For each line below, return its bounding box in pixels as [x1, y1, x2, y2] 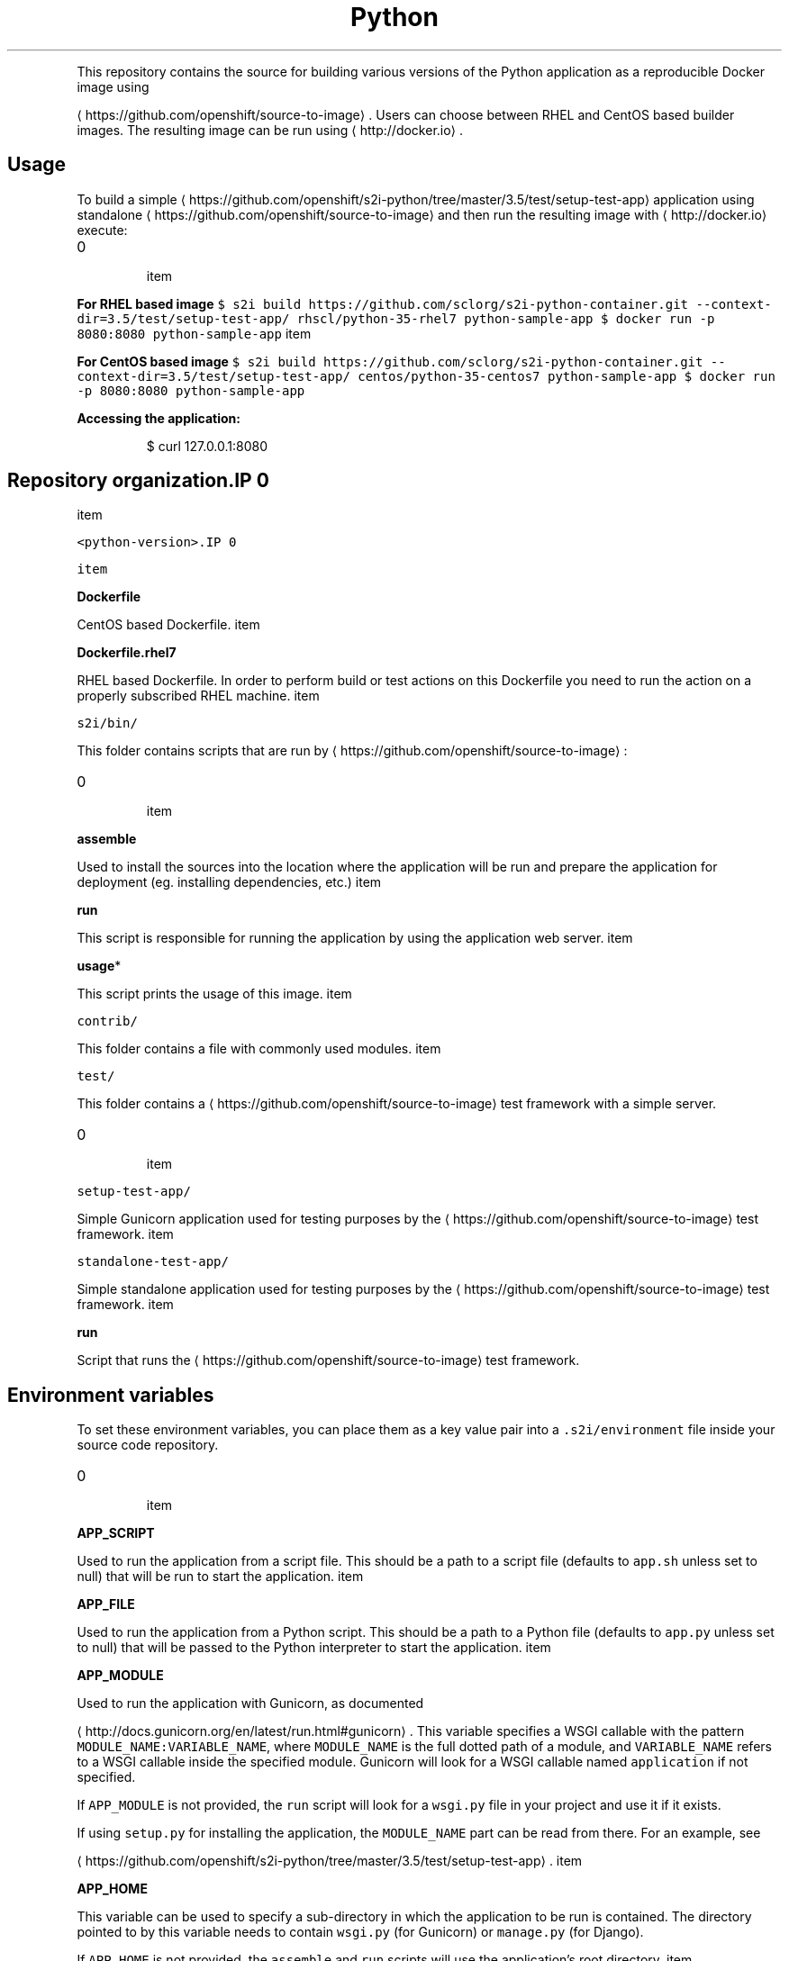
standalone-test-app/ [77, 1254, 229, 1270]
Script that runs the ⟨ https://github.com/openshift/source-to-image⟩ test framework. [77, 1352, 580, 1369]
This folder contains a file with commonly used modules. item [77, 1041, 441, 1057]
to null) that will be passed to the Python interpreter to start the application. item [77, 1640, 551, 1656]
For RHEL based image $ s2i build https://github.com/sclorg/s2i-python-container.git [77, 295, 689, 312]
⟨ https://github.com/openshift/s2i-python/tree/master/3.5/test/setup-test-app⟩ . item [77, 1853, 583, 1869]
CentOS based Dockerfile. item [77, 617, 260, 633]
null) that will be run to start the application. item [77, 1568, 364, 1585]
